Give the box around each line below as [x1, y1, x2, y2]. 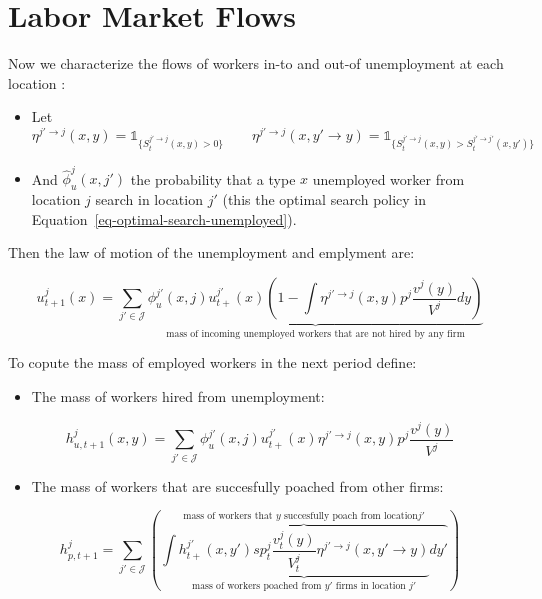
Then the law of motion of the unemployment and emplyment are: [8, 242, 415, 263]
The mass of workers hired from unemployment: [31, 386, 325, 407]
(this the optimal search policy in [222, 189, 427, 210]
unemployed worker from [312, 168, 465, 189]
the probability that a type [130, 168, 296, 189]
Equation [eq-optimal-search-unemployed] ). [31, 208, 297, 229]
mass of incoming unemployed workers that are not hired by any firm [166, 328, 465, 339]
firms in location [335, 580, 406, 591]
